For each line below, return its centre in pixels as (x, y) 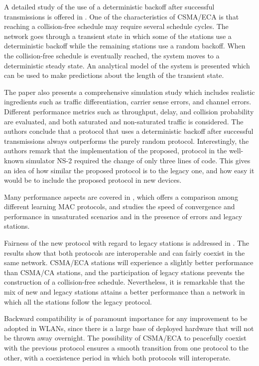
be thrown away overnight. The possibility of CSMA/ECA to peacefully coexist (125, 338)
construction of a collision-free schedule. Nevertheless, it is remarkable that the (125, 282)
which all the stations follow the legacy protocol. (78, 301)
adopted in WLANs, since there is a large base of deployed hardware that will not (129, 328)
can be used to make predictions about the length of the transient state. (114, 75)
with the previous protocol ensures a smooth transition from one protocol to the (127, 348)
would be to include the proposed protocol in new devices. (93, 180)
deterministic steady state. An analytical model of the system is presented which (127, 65)
